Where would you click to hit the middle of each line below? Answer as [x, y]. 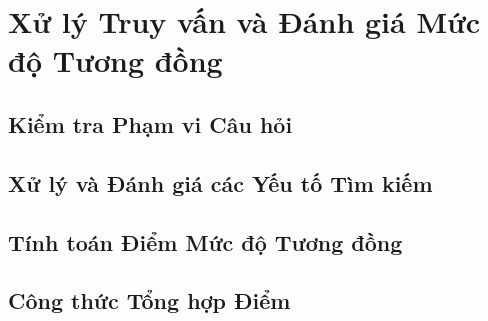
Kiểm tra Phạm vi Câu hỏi [150, 123]
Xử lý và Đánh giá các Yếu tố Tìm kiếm [220, 182]
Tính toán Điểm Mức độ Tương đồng [205, 241]
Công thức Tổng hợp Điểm [149, 300]
